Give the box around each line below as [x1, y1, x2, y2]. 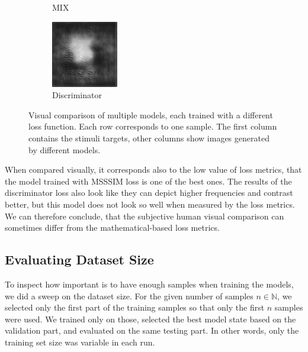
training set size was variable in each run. [5, 335, 155, 348]
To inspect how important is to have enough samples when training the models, [5, 277, 294, 290]
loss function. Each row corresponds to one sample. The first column [28, 120, 277, 133]
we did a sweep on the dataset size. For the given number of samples [5, 289, 254, 302]
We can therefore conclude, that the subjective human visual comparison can [5, 209, 284, 222]
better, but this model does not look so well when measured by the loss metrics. [5, 198, 295, 210]
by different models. [28, 143, 101, 156]
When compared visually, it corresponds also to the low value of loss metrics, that [5, 163, 302, 176]
